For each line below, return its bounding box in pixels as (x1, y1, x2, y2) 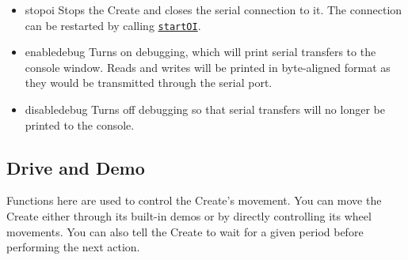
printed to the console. (25, 116, 135, 133)
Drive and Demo (6, 155, 145, 179)
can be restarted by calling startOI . (25, 17, 201, 33)
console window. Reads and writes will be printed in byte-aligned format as (25, 58, 391, 75)
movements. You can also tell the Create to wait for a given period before (6, 223, 364, 239)
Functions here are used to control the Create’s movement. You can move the (6, 192, 382, 209)
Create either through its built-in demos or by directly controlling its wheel (6, 208, 372, 224)
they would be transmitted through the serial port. (25, 74, 273, 91)
